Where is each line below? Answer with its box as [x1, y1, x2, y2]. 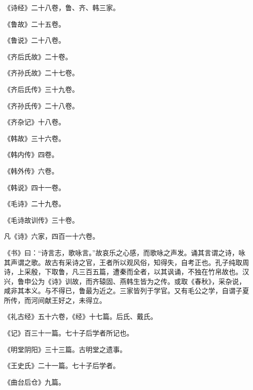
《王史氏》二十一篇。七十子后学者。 [4, 360, 120, 371]
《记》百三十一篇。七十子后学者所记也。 [4, 328, 133, 338]
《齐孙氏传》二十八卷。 [4, 100, 79, 110]
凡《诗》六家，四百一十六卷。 [4, 231, 99, 241]
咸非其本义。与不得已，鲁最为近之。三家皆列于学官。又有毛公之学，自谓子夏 [4, 285, 249, 296]
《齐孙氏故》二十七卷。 [4, 68, 79, 78]
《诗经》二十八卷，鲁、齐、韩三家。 [4, 2, 120, 12]
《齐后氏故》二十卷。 [4, 51, 72, 61]
